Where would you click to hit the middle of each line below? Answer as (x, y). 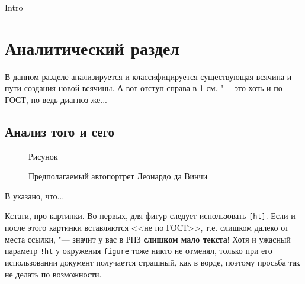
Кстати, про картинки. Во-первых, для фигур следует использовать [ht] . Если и (150, 216)
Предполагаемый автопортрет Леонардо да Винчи (118, 176)
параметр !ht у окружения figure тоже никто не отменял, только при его (139, 251)
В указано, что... (35, 196)
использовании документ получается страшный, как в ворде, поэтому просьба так (152, 262)
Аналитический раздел (92, 48)
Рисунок (43, 156)
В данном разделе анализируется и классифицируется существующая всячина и (148, 76)
